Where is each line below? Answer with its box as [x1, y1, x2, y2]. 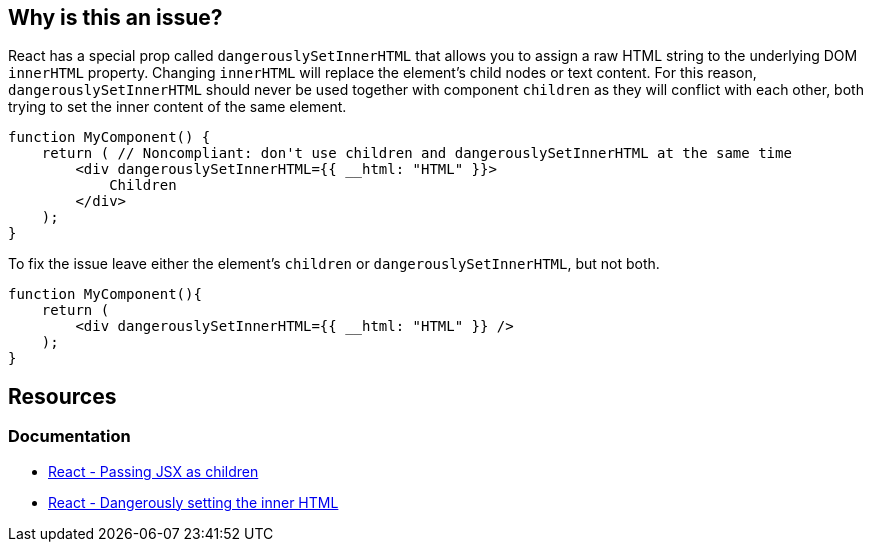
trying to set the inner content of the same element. [8, 98, 347, 116]
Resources [8, 383, 117, 409]
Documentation [8, 426, 131, 447]
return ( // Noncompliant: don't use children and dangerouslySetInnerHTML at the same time [41, 145, 792, 162]
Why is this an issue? [8, 5, 223, 30]
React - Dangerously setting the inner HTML [48, 493, 339, 511]
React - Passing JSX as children [48, 462, 259, 480]
